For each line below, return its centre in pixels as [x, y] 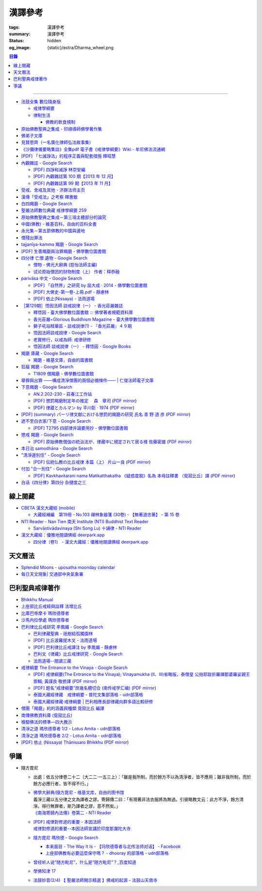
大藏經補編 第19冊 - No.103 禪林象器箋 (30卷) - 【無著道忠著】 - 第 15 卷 [106, 514]
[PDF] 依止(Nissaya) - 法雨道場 [64, 299]
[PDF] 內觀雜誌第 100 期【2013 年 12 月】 [74, 176]
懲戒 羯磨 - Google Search [47, 435]
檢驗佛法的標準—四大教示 [47, 722]
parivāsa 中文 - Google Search [52, 278]
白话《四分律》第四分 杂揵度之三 [54, 482]
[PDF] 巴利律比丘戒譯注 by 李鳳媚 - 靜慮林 [75, 647]
